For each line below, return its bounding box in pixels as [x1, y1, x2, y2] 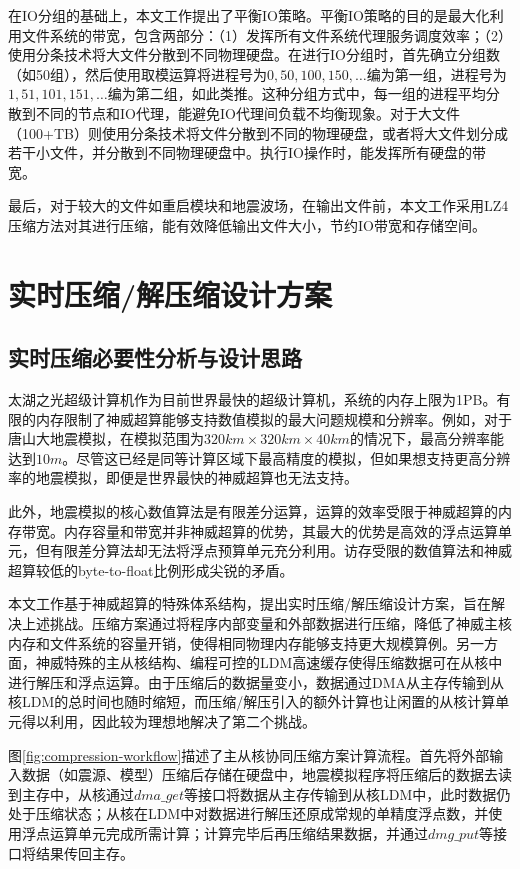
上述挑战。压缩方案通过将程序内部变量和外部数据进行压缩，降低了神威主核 [21, 613, 512, 634]
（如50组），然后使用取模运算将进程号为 [8, 63, 267, 84]
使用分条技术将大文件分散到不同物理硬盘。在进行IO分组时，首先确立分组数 [8, 44, 500, 65]
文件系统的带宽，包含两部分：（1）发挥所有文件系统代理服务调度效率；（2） [21, 24, 512, 45]
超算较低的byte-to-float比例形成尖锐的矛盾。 [8, 559, 294, 580]
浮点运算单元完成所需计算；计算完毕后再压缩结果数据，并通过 [21, 822, 428, 843]
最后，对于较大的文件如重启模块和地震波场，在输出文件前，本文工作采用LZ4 [8, 195, 509, 216]
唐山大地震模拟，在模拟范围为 [8, 428, 204, 449]
